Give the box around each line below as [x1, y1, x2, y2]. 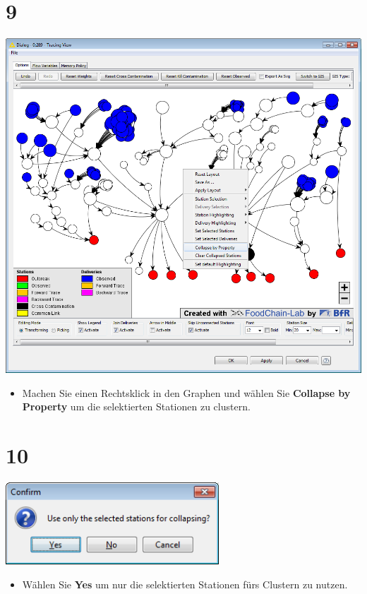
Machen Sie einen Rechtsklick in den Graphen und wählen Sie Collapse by [22, 385, 351, 400]
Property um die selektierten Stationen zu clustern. [22, 399, 251, 414]
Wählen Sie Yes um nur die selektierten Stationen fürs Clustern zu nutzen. [22, 576, 348, 591]
